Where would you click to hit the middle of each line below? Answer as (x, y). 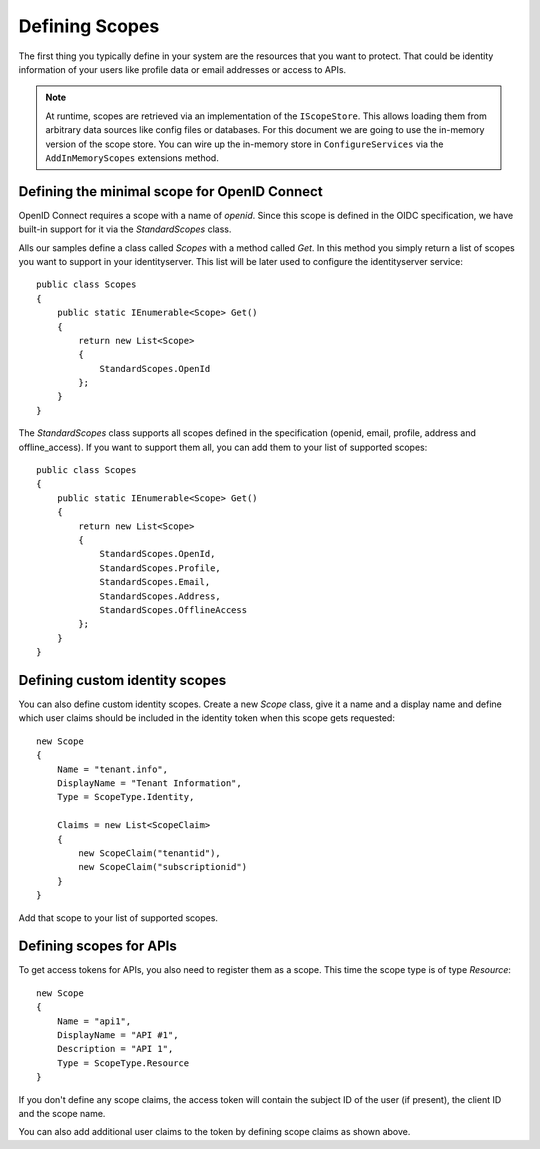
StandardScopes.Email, (155, 582)
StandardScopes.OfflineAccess (173, 609)
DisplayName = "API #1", (117, 1034)
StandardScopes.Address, (160, 596)
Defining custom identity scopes (122, 680)
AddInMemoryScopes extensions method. (132, 157)
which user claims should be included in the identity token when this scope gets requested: (206, 718)
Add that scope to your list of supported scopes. (118, 917)
